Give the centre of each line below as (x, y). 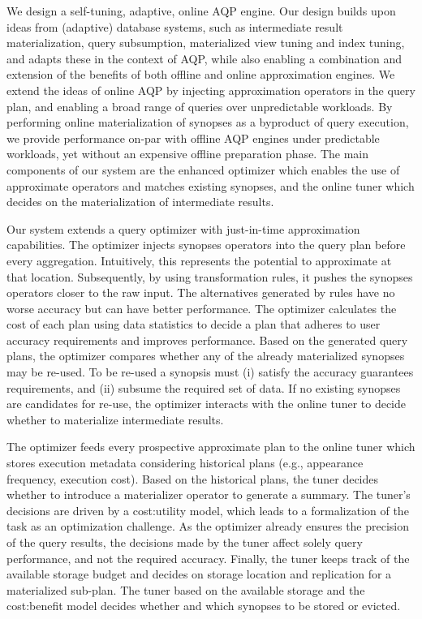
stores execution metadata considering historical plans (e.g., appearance (185, 463)
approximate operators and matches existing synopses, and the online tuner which (211, 185)
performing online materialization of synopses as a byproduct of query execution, (208, 122)
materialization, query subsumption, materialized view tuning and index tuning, (206, 43)
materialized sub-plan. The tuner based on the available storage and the (186, 589)
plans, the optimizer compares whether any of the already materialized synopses (206, 356)
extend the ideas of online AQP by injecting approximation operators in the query (211, 90)
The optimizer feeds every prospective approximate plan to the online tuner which (211, 447)
